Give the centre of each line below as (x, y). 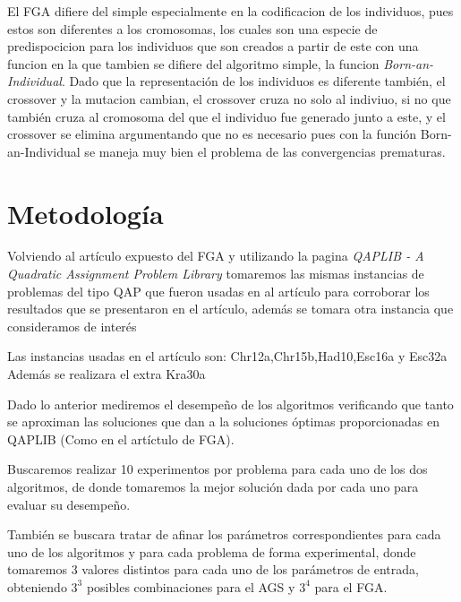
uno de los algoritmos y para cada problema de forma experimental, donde (212, 551)
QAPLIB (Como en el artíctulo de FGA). (121, 439)
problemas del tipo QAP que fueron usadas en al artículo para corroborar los (218, 291)
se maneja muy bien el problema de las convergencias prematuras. (265, 151)
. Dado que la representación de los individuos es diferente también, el (253, 81)
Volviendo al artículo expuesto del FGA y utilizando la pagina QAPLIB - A (216, 256)
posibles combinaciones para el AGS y (191, 586)
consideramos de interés (72, 326)
